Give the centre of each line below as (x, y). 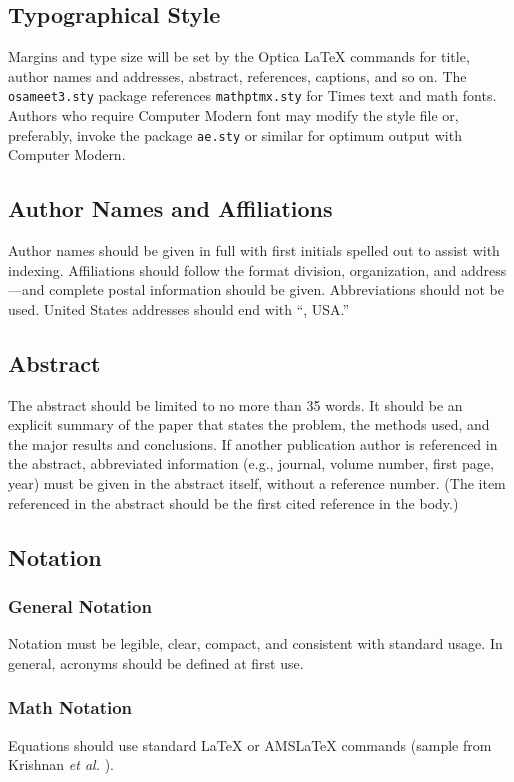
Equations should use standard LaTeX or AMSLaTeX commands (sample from (250, 744)
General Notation (80, 605)
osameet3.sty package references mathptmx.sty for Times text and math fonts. (252, 95)
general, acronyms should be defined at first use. (156, 662)
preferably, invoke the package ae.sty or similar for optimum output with (235, 134)
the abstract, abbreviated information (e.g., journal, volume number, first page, (251, 463)
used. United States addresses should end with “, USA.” (179, 308)
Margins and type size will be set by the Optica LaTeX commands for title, (239, 56)
